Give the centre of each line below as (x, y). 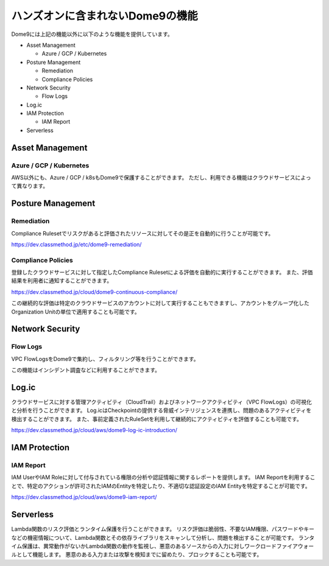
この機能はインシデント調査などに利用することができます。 (86, 370)
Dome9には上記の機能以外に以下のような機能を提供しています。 (92, 34)
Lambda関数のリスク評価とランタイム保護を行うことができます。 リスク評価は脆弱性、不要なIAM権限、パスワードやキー (163, 529)
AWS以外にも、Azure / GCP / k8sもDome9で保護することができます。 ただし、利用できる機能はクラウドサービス (153, 177)
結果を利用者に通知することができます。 (62, 281)
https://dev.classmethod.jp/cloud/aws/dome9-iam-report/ (84, 497)
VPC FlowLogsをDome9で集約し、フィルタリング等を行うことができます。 (105, 358)
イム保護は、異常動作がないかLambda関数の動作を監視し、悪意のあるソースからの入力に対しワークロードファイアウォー (163, 546)
